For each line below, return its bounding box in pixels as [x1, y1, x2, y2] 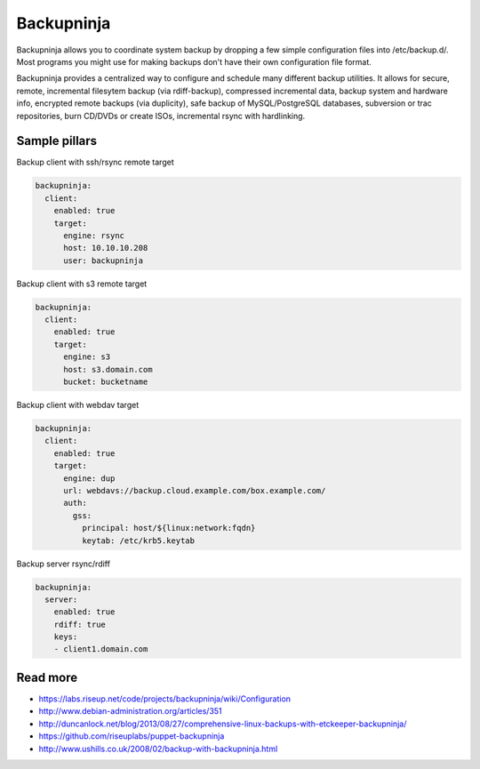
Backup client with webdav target [16, 400, 140, 411]
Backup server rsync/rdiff [16, 558, 111, 569]
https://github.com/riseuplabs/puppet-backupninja [38, 731, 225, 741]
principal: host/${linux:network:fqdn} [81, 523, 256, 533]
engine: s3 [63, 352, 111, 362]
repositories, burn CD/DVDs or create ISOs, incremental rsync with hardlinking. [16, 110, 306, 121]
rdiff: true [53, 619, 107, 629]
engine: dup [63, 473, 116, 484]
